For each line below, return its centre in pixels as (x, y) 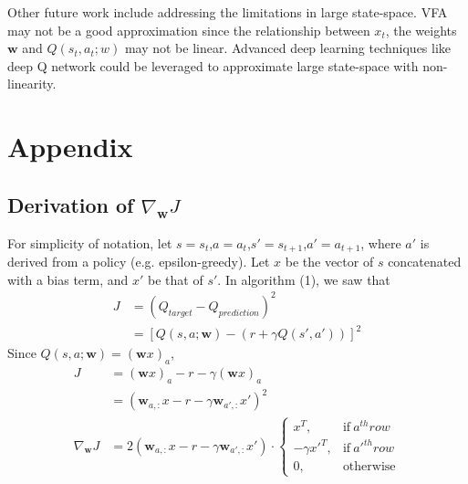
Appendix (70, 147)
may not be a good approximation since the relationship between (189, 30)
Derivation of (71, 204)
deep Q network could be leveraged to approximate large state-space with (213, 65)
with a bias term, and (68, 279)
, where (381, 242)
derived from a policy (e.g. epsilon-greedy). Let (139, 261)
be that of (176, 279)
